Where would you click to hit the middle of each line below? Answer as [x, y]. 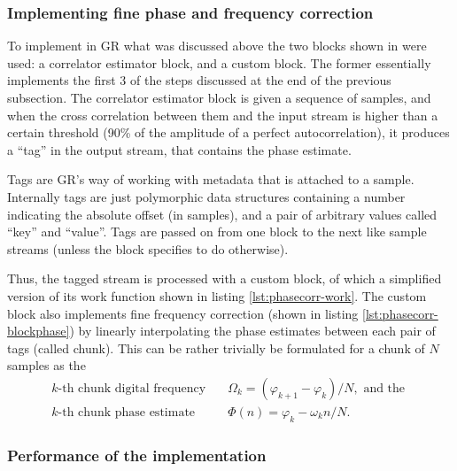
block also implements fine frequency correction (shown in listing [183, 313]
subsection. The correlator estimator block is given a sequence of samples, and [219, 97]
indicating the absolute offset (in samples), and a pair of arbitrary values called [222, 214]
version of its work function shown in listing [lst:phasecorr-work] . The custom [217, 295]
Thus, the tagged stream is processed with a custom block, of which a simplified [225, 278]
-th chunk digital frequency [132, 388]
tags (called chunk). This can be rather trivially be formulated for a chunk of [216, 347]
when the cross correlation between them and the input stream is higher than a [223, 115]
